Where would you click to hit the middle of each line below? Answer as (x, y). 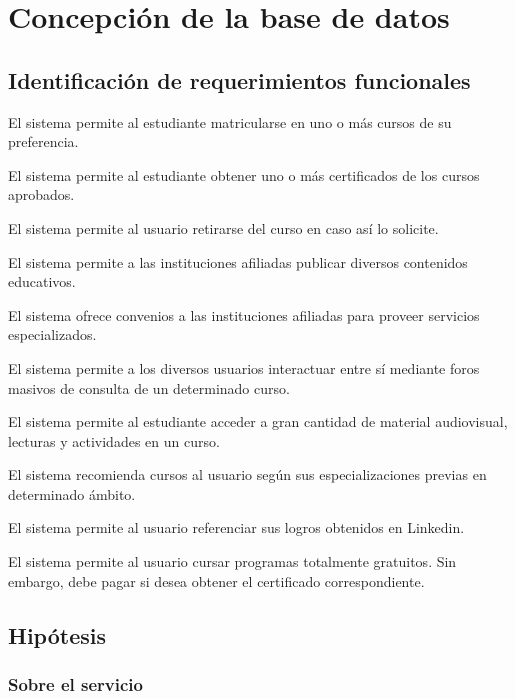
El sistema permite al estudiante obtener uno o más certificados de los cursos (244, 174)
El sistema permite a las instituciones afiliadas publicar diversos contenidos (238, 261)
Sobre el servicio (75, 683)
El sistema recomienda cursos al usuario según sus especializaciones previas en (247, 474)
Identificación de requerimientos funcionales (239, 79)
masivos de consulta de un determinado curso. (149, 387)
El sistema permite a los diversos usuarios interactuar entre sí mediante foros (244, 367)
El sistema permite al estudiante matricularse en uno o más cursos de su (230, 121)
